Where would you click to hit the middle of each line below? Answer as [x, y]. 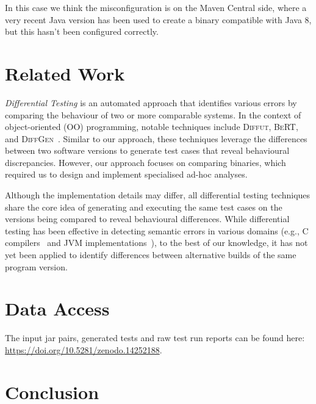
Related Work [65, 73]
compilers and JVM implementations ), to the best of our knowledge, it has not [156, 243]
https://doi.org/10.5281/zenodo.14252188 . [84, 349]
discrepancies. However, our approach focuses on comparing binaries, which [145, 162]
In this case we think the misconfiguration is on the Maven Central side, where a [156, 7]
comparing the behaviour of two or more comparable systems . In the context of [153, 114]
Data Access [57, 308]
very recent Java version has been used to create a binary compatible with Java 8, [158, 19]
